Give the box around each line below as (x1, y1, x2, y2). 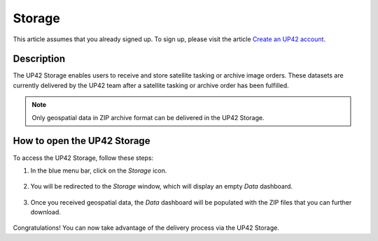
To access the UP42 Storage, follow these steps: (13, 154, 154, 162)
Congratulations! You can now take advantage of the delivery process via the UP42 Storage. (13, 224, 279, 232)
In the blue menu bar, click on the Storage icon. (30, 166, 167, 175)
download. (30, 208, 61, 217)
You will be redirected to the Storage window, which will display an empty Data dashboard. (30, 182, 293, 191)
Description (13, 53, 66, 65)
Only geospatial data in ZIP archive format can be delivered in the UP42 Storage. (31, 113, 265, 122)
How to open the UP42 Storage (13, 135, 150, 147)
